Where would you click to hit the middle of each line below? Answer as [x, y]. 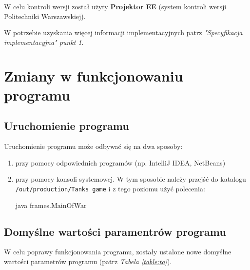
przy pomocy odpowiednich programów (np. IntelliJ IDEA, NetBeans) [120, 162]
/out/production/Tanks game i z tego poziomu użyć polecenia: [110, 188]
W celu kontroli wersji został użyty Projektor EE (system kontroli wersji [115, 6]
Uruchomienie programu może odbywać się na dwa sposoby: [93, 146]
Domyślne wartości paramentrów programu [115, 231]
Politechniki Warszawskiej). [45, 16]
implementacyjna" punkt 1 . [44, 42]
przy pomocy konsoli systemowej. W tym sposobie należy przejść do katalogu [131, 179]
